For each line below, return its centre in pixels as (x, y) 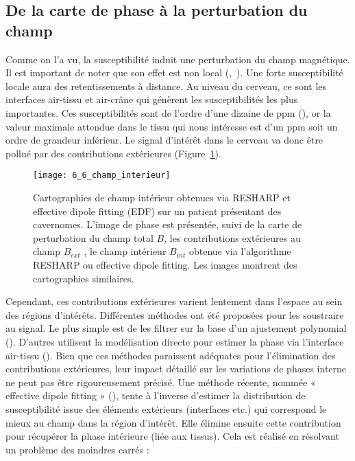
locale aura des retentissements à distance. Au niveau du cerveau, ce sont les (166, 86)
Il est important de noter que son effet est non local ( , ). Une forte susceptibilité (174, 72)
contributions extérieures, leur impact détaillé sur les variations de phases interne (176, 369)
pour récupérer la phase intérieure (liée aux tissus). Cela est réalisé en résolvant (172, 436)
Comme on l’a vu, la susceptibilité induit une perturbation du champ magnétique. (178, 59)
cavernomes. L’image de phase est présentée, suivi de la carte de (168, 224)
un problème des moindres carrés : (77, 449)
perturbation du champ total (93, 237)
